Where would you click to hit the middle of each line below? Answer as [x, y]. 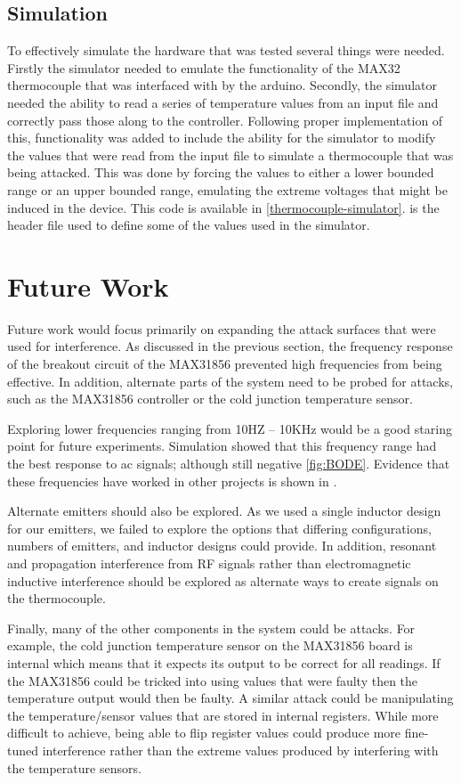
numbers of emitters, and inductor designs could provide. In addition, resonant [222, 546]
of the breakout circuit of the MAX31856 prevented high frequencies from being [225, 364]
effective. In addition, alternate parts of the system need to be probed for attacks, [230, 381]
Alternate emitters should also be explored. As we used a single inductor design [224, 511]
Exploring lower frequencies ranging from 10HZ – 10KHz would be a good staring [230, 428]
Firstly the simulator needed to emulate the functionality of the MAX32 [204, 67]
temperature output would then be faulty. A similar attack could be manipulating [230, 698]
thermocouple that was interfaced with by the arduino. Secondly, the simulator [222, 85]
